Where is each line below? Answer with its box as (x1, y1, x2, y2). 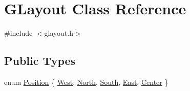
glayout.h (44, 28, 73, 38)
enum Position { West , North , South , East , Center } (4, 76, 168, 87)
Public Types (4, 53, 76, 69)
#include (4, 28, 33, 38)
